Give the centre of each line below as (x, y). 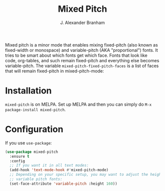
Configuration (34, 130)
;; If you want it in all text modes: (49, 166)
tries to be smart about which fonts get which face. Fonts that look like (76, 55)
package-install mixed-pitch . (36, 109)
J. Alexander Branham (82, 23)
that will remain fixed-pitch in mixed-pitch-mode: (55, 71)
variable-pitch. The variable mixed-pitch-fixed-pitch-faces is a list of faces (82, 66)
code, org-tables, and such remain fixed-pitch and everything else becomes (82, 60)
